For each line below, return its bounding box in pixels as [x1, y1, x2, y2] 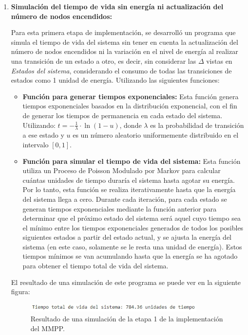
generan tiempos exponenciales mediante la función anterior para [22, 203, 217, 213]
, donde [119, 120, 142, 130]
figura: [11, 286, 30, 297]
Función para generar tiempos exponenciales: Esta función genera [22, 91, 239, 101]
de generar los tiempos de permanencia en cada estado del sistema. [22, 110, 223, 120]
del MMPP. [30, 323, 65, 333]
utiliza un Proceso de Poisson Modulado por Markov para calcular [22, 165, 221, 176]
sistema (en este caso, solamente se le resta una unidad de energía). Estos [22, 241, 242, 251]
